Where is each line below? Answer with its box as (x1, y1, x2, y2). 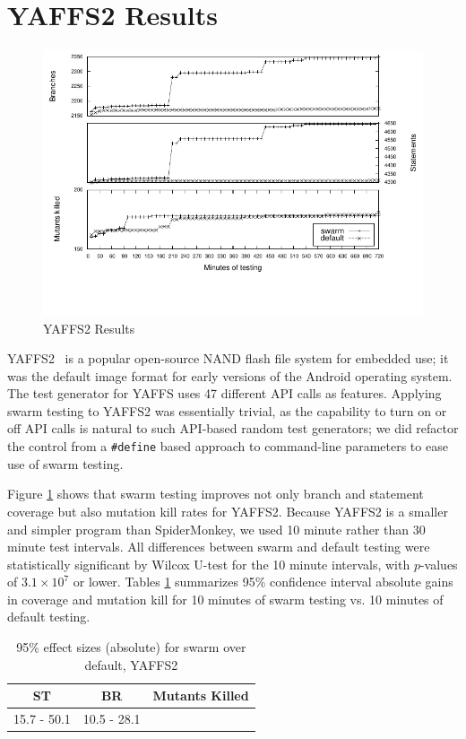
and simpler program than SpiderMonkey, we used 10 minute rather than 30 (7, 519, 426, 538)
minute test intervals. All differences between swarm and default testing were (7, 537, 430, 556)
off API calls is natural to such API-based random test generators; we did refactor (7, 419, 459, 438)
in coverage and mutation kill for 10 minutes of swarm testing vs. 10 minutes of (7, 589, 444, 608)
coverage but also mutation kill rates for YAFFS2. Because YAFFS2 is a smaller (7, 501, 448, 520)
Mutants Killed (152, 686, 249, 705)
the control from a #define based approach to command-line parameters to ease (7, 437, 448, 456)
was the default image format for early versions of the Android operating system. (7, 366, 453, 385)
